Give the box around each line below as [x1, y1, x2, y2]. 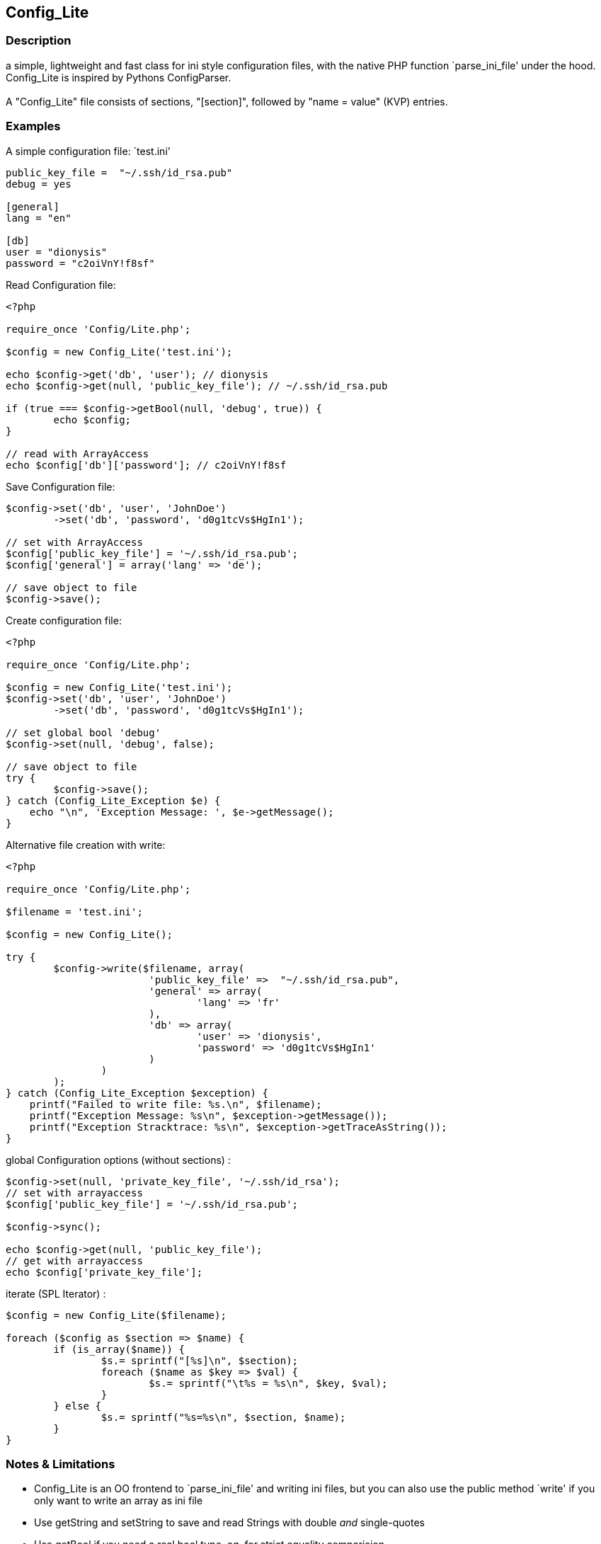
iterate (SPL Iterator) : [6, 1287, 106, 1300]
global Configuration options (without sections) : [6, 1153, 231, 1166]
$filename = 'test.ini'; [6, 905, 143, 917]
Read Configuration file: [6, 278, 116, 291]
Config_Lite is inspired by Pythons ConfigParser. [6, 71, 231, 84]
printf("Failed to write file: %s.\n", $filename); [29, 1098, 322, 1110]
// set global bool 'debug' [6, 726, 161, 738]
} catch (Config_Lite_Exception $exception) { [6, 1087, 268, 1099]
